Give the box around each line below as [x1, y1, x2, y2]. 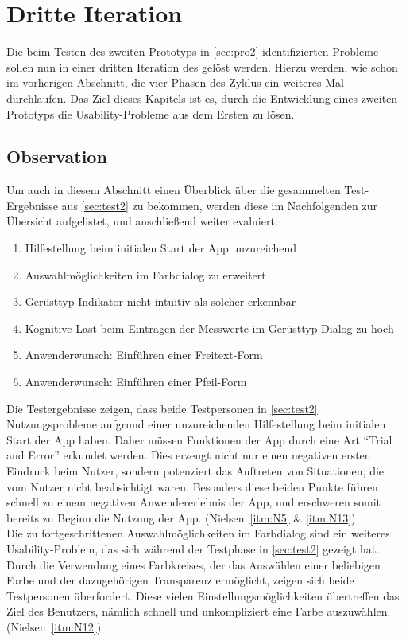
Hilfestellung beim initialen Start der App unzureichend [25, 240, 297, 256]
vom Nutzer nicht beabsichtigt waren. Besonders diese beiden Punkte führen [6, 478, 378, 494]
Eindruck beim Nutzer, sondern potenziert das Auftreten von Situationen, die [6, 463, 385, 479]
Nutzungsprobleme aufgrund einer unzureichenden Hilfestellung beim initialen [6, 416, 386, 432]
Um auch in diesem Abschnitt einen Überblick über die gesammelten [6, 182, 341, 198]
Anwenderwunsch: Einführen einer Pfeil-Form [25, 373, 247, 390]
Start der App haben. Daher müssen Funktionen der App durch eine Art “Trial [6, 431, 392, 448]
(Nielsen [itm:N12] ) [6, 618, 102, 635]
